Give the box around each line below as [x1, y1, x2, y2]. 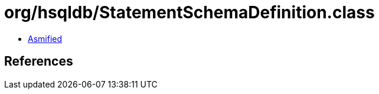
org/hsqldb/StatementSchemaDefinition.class [4, 2, 375, 22]
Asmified [28, 33, 63, 44]
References [4, 54, 73, 69]
